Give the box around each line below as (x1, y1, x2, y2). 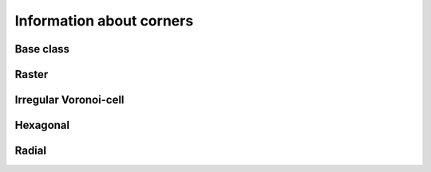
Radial (14, 144, 47, 158)
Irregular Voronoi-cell (14, 93, 125, 107)
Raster (14, 68, 49, 81)
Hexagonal (14, 119, 70, 132)
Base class (14, 42, 70, 56)
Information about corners (14, 12, 194, 29)
